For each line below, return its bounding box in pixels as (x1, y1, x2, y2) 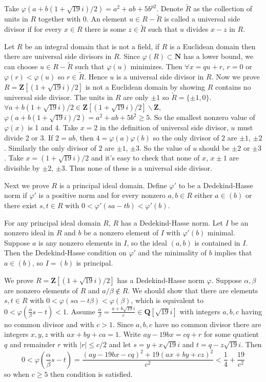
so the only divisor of (153, 132, 219, 143)
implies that (214, 247, 252, 258)
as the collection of (193, 3, 252, 14)
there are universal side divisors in (4, 51, 112, 62)
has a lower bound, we (183, 51, 254, 62)
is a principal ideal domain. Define (59, 179, 167, 190)
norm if (4, 190, 27, 200)
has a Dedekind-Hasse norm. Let (120, 217, 223, 228)
